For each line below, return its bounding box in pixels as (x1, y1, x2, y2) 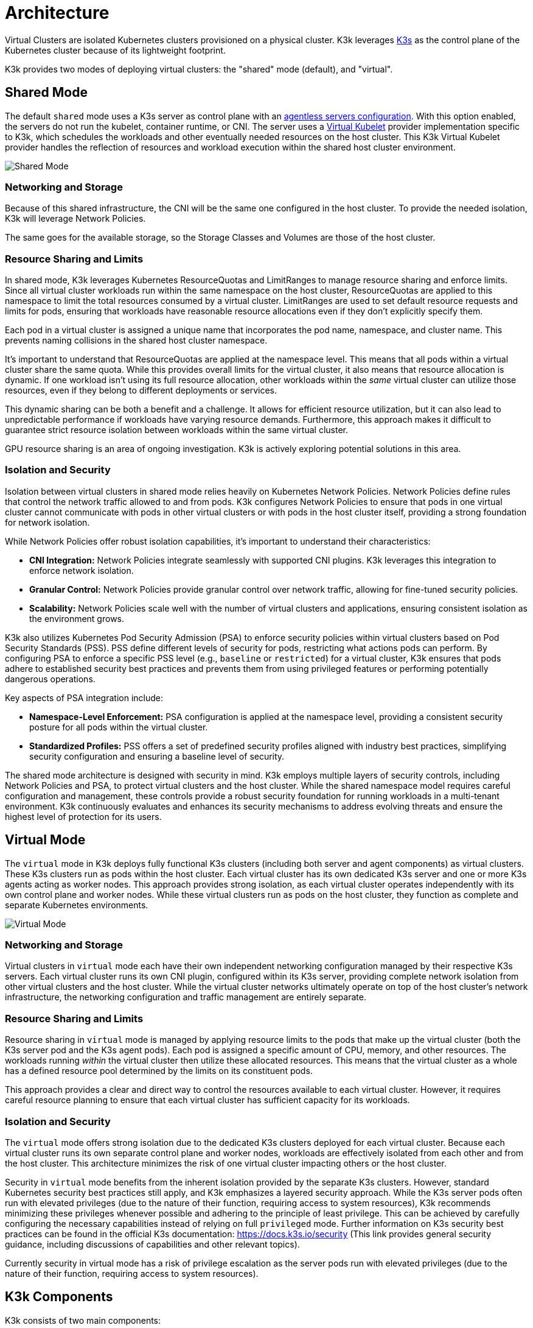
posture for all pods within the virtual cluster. (29, 721, 208, 732)
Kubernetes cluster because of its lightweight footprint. (5, 44, 226, 55)
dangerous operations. (5, 673, 96, 684)
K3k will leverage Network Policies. (5, 213, 146, 224)
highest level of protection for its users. (5, 811, 162, 822)
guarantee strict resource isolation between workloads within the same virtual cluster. (5, 425, 348, 436)
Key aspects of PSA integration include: (5, 692, 163, 703)
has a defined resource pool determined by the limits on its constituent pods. (5, 1065, 313, 1076)
